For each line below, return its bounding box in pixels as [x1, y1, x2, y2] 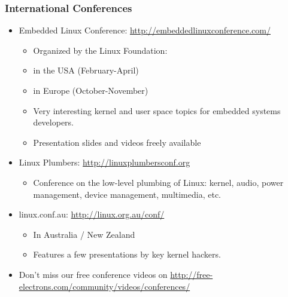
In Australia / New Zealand [33, 228, 135, 240]
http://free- [170, 268, 213, 280]
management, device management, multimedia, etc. [33, 188, 221, 200]
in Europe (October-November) [33, 84, 148, 96]
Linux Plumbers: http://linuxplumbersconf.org [19, 156, 190, 169]
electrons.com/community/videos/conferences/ [19, 280, 190, 292]
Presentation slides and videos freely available [33, 136, 201, 148]
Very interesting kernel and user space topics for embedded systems [33, 104, 281, 117]
